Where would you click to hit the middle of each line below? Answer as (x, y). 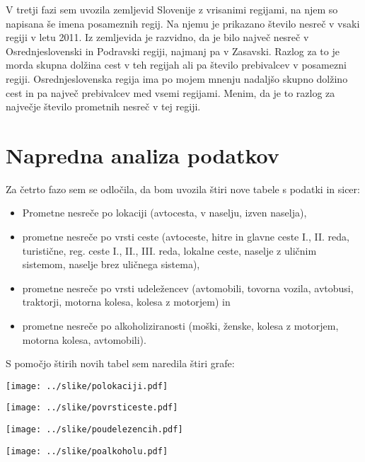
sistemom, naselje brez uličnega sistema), (111, 264)
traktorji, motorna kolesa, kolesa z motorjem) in (126, 302)
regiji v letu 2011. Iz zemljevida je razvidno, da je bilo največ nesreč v (157, 37)
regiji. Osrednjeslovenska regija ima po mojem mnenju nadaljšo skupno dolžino (177, 78)
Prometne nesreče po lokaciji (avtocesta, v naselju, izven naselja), (164, 213)
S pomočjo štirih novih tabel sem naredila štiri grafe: (120, 363)
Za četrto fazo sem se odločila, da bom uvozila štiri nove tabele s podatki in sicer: (183, 189)
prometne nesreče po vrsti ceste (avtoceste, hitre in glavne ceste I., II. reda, (186, 237)
